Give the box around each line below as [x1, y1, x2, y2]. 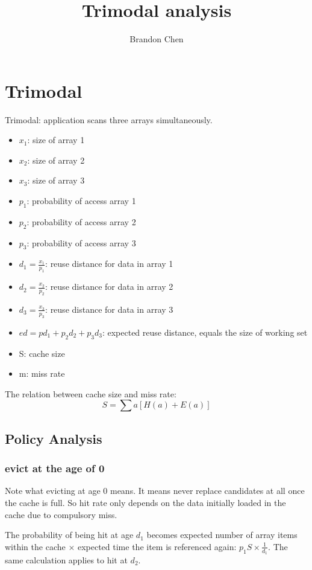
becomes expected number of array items [146, 528, 298, 541]
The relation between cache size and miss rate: [5, 387, 176, 400]
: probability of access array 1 [27, 194, 136, 207]
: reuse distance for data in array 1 [45, 257, 173, 270]
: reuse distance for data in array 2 [45, 280, 173, 293]
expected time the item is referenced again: [77, 540, 237, 552]
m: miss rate [19, 367, 65, 380]
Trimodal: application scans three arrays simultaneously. [5, 113, 213, 126]
